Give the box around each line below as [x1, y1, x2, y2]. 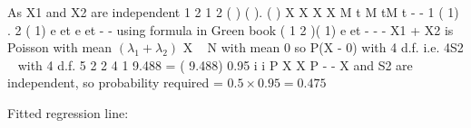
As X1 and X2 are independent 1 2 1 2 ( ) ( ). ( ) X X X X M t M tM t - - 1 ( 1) [7, 3, 459, 21]
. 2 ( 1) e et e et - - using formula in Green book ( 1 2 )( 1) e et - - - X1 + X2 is [7, 20, 454, 39]
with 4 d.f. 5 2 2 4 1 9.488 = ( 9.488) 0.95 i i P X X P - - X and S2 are [17, 55, 413, 74]
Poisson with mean [7, 38, 113, 57]
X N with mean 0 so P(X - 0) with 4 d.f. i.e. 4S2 [182, 38, 464, 57]
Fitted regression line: [7, 103, 129, 122]
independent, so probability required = [7, 73, 223, 92]
